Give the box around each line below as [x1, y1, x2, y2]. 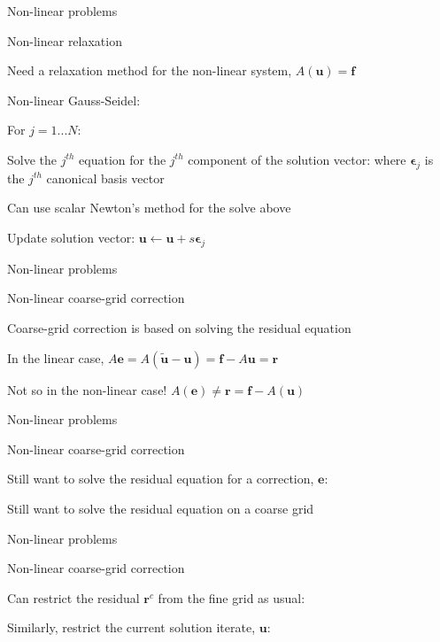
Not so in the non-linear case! [7, 380, 167, 398]
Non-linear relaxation [7, 31, 122, 50]
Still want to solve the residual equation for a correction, [7, 469, 314, 488]
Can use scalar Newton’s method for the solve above [7, 198, 291, 217]
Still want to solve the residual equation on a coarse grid [7, 499, 314, 517]
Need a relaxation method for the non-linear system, [7, 61, 292, 80]
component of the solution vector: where [188, 150, 406, 168]
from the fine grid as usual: [158, 588, 305, 607]
